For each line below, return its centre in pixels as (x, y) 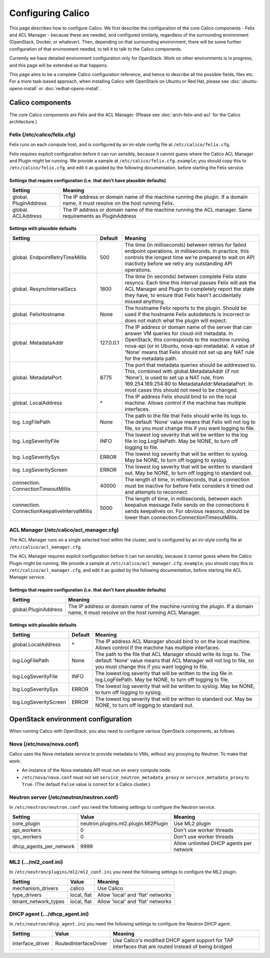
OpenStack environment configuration (70, 719)
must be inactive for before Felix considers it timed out (189, 486)
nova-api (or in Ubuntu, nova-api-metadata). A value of (190, 346)
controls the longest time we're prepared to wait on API (190, 257)
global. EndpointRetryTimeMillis (49, 257)
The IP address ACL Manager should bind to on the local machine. (173, 641)
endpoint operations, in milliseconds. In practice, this (187, 251)
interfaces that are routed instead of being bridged (172, 946)
